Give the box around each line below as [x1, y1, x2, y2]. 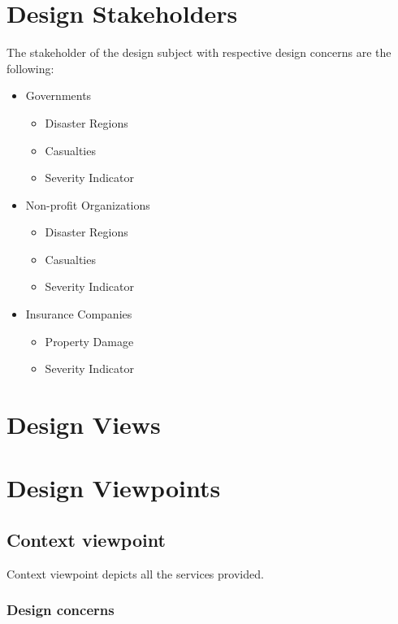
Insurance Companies [25, 305, 132, 323]
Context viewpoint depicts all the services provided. [6, 565, 264, 582]
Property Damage [45, 332, 134, 349]
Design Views [6, 408, 161, 441]
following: [6, 59, 54, 76]
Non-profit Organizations [25, 196, 150, 213]
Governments [25, 87, 92, 104]
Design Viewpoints [6, 471, 221, 505]
